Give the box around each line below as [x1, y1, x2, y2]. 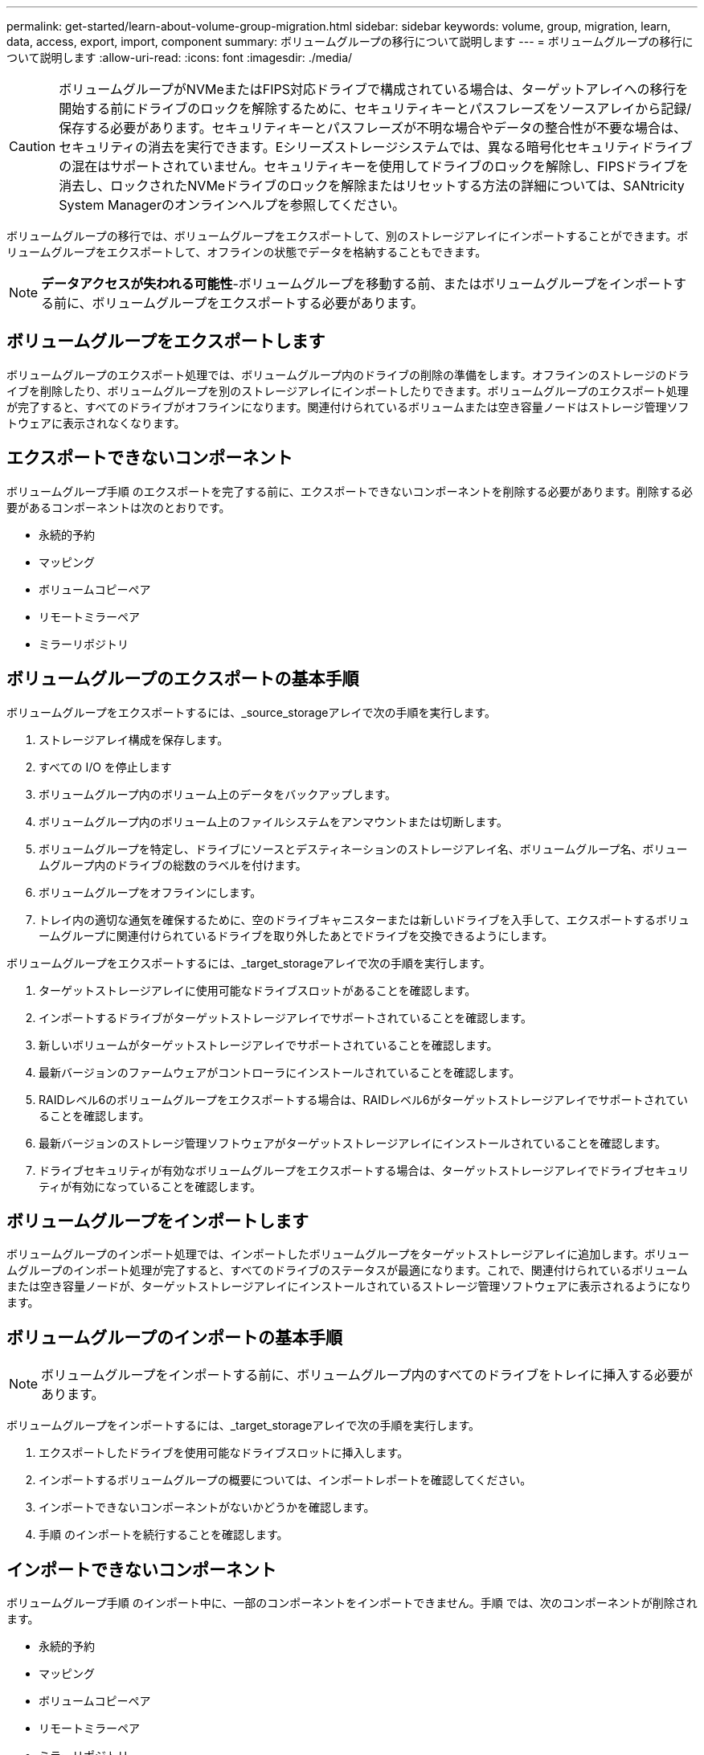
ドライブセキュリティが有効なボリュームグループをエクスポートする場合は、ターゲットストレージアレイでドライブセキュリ [39, 1163, 690, 1177]
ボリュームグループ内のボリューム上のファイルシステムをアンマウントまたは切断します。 [39, 814, 508, 828]
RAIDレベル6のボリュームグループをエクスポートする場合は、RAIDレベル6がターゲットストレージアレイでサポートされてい [39, 1092, 689, 1107]
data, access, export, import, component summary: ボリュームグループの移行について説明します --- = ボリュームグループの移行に [6, 35, 694, 48]
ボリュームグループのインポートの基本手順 [6, 1327, 343, 1348]
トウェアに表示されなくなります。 [6, 415, 186, 430]
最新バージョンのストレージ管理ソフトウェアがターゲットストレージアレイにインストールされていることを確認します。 [39, 1135, 667, 1150]
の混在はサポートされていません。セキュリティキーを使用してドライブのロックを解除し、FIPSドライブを [59, 158, 690, 174]
